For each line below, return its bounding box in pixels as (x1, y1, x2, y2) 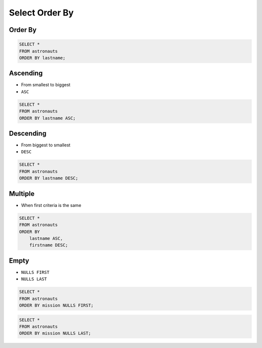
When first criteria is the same (21, 202, 82, 208)
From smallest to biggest (21, 82, 70, 88)
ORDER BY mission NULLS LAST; (19, 331, 91, 336)
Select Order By (9, 7, 74, 18)
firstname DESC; (29, 242, 68, 248)
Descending (9, 129, 47, 138)
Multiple (9, 190, 35, 198)
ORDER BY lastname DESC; (19, 175, 79, 181)
